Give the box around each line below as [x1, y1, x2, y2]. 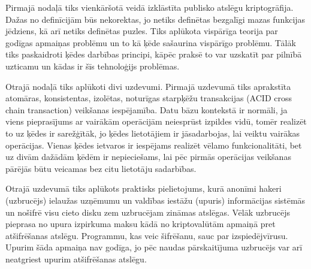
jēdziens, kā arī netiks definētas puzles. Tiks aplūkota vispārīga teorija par [5, 25, 278, 37]
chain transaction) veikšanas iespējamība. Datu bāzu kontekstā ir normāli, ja [5, 103, 288, 116]
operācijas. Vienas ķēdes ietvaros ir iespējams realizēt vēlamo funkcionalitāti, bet [5, 138, 302, 151]
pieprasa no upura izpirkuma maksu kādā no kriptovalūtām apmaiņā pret [5, 217, 276, 230]
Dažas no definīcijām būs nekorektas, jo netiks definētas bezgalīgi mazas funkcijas [5, 13, 306, 25]
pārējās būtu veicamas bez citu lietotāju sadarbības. [5, 162, 197, 174]
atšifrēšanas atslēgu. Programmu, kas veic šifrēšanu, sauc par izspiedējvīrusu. [5, 229, 288, 241]
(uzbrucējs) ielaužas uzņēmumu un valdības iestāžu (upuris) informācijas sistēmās [5, 194, 306, 206]
